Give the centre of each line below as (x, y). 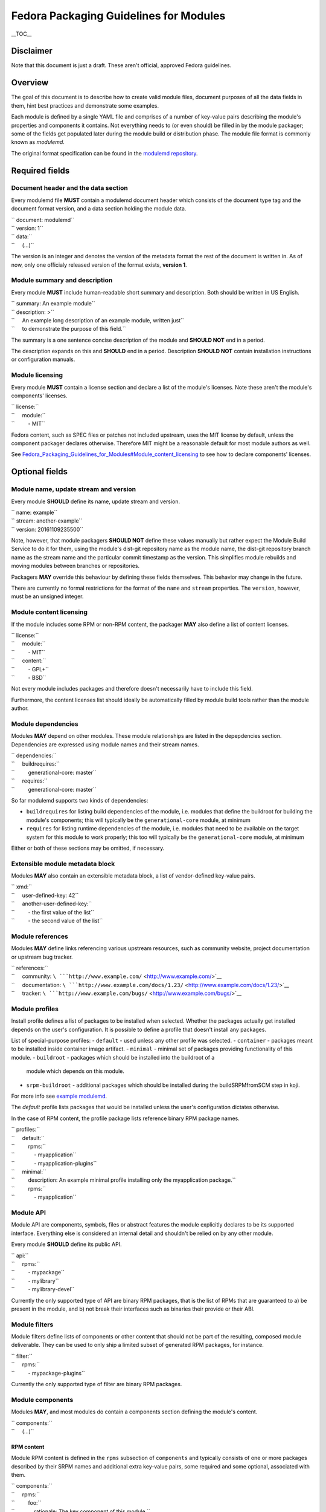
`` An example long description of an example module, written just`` (97, 320)
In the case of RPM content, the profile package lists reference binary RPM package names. (125, 1118)
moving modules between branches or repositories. (75, 566)
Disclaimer (32, 51)
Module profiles (35, 1009)
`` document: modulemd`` (43, 220)
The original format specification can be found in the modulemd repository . (105, 153)
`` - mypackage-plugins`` (48, 1373)
